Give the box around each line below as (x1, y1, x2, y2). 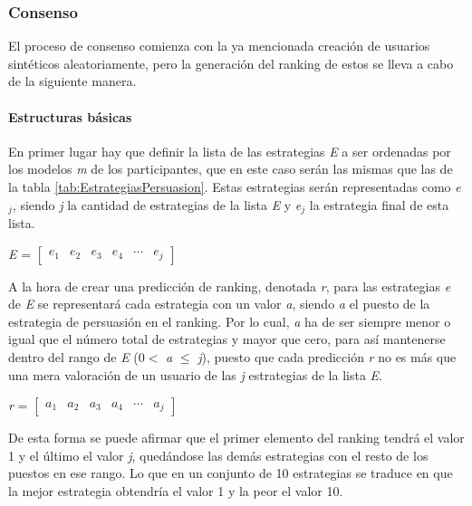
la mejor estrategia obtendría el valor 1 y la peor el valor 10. (8, 481, 343, 500)
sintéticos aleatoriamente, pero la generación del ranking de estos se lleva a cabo (8, 53, 454, 72)
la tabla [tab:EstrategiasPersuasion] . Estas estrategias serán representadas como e (8, 177, 461, 196)
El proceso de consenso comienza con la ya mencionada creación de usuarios (8, 36, 430, 55)
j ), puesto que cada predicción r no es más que (197, 348, 457, 366)
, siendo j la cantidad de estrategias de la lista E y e (12, 195, 302, 214)
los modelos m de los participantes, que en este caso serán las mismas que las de (8, 159, 453, 178)
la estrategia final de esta (309, 195, 449, 214)
